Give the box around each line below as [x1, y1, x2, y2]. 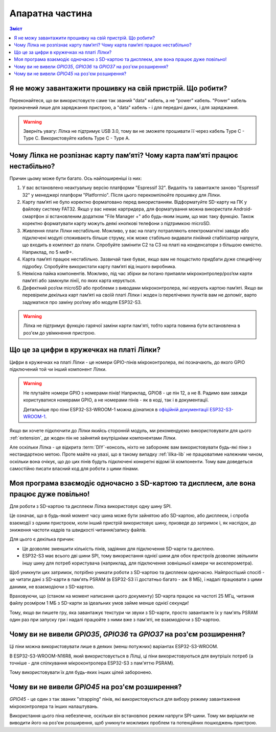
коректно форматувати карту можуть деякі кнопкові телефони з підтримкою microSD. [22, 220, 211, 227]
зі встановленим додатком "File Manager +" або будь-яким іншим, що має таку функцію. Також [45, 213, 255, 219]
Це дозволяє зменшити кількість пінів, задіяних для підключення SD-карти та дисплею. [22, 546, 215, 552]
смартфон [22, 213, 44, 219]
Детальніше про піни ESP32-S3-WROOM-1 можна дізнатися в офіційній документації [23, 406, 209, 412]
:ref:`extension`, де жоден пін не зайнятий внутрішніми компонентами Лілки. [9, 435, 177, 441]
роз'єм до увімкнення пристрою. [23, 329, 96, 336]
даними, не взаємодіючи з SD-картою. [9, 583, 95, 589]
